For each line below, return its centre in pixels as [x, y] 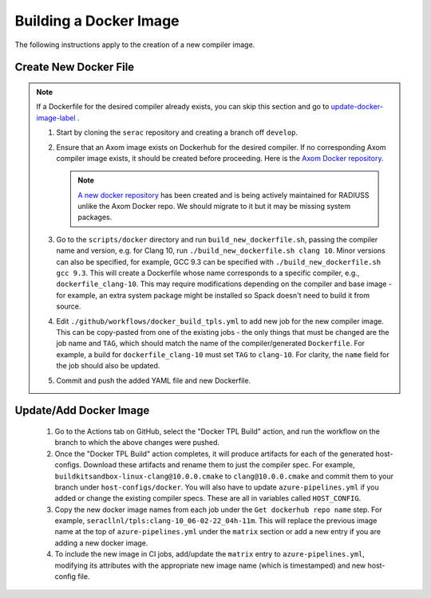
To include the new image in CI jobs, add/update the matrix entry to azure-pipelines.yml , [210, 554]
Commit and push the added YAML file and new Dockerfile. [154, 380]
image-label [56, 118]
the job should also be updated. [108, 366]
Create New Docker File [75, 67]
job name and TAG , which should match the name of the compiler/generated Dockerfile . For [211, 344]
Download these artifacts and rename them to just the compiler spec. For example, [219, 465]
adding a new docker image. [101, 543]
